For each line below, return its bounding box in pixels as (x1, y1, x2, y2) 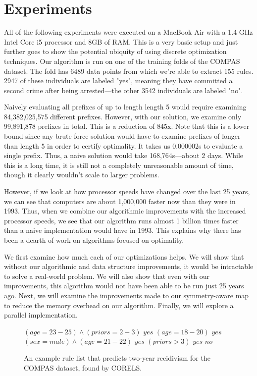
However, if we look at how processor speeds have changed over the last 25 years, (4, 186, 250, 197)
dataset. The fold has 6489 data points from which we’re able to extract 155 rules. (4, 65, 254, 76)
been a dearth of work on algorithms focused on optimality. (4, 235, 184, 245)
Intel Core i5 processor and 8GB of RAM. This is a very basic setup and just (4, 36, 238, 47)
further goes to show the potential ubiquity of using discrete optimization (4, 46, 227, 56)
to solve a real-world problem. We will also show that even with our (4, 270, 209, 281)
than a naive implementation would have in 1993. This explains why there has (4, 225, 241, 235)
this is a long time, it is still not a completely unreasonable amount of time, (4, 160, 234, 170)
